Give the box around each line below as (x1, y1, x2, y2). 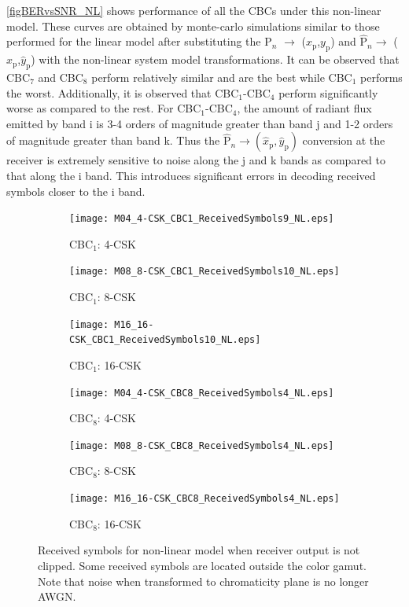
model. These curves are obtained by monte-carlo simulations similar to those (6, 17, 380, 34)
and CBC (38, 69, 83, 85)
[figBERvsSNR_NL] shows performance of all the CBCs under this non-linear (6, 2, 381, 18)
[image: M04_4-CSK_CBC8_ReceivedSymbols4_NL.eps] (69, 387, 334, 399)
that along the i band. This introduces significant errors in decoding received (6, 167, 376, 183)
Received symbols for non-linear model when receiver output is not (38, 542, 360, 558)
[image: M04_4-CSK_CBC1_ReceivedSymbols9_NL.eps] (69, 213, 334, 225)
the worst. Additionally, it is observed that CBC (6, 84, 239, 101)
